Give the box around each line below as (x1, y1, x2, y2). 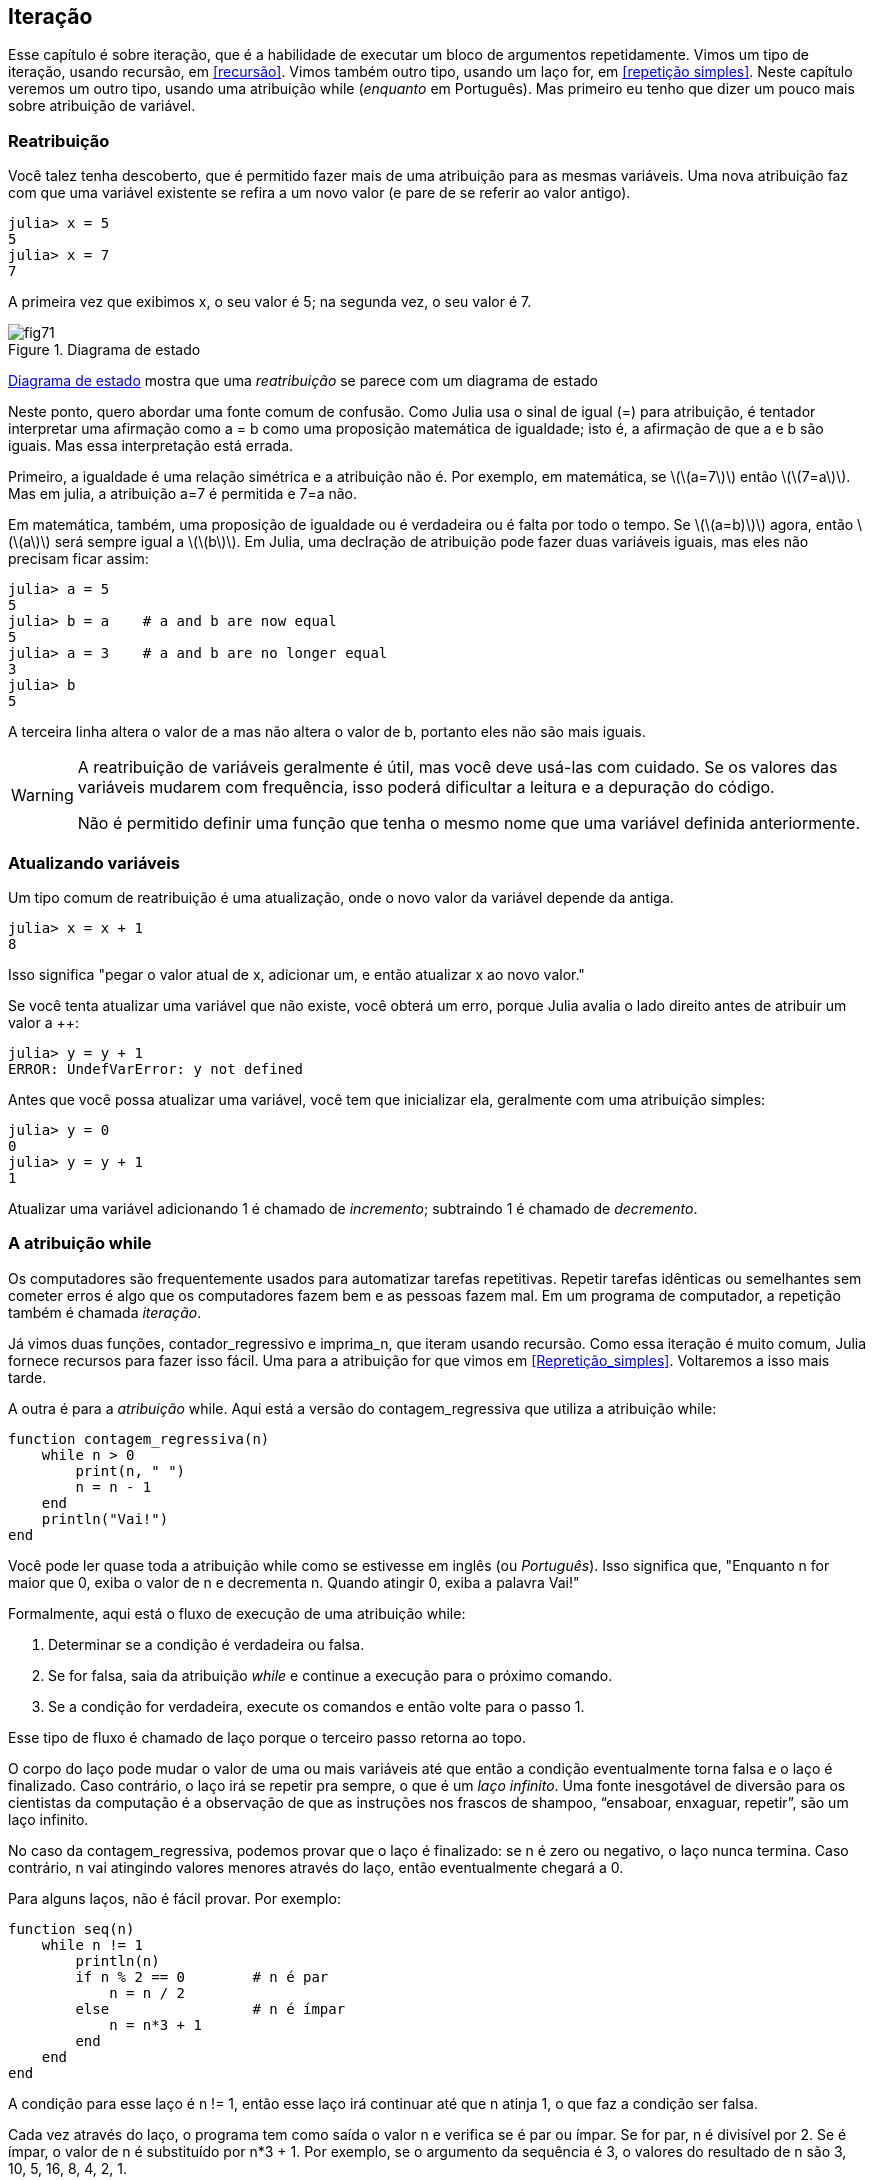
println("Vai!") (41, 1510, 169, 1527)
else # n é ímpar (75, 2000, 346, 2017)
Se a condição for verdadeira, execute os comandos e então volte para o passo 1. (48, 1697, 585, 1715)
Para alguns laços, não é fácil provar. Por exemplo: (8, 1889, 341, 1907)
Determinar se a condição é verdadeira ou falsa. (48, 1635, 365, 1653)
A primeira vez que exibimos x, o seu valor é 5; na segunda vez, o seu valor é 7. (8, 293, 532, 311)
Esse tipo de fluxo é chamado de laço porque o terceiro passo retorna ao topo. (8, 1728, 527, 1746)
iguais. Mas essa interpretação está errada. (8, 437, 294, 455)
